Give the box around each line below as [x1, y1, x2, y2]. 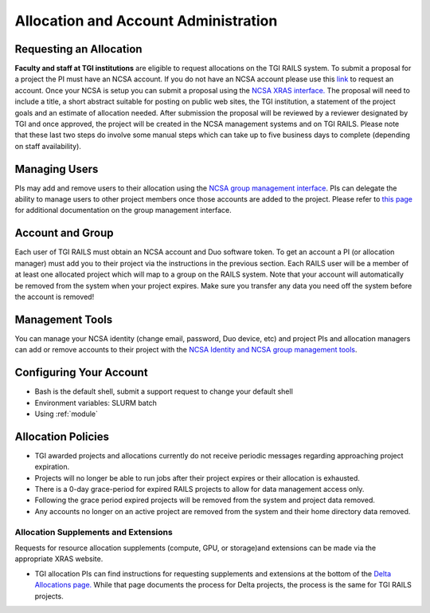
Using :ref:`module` [34, 409, 99, 418]
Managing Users [14, 162, 99, 175]
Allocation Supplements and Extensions [14, 526, 173, 537]
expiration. [34, 462, 70, 472]
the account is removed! [14, 292, 95, 301]
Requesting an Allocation [14, 42, 143, 56]
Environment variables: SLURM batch [34, 398, 157, 407]
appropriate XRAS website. [14, 554, 104, 564]
